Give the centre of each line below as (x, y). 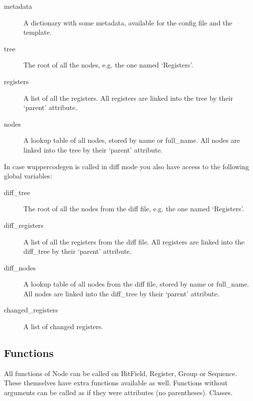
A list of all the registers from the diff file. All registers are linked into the (134, 241)
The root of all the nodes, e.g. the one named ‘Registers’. (108, 65)
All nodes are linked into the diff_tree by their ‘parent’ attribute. (121, 293)
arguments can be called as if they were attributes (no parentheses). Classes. (118, 392)
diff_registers (24, 225)
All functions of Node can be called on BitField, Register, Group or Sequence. (121, 373)
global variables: (28, 176)
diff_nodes (20, 267)
